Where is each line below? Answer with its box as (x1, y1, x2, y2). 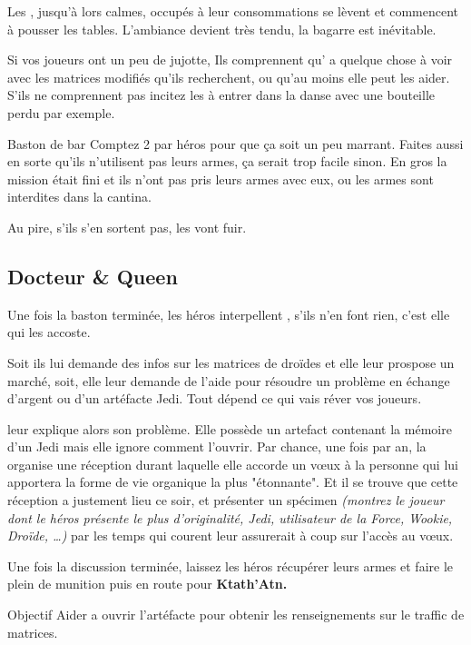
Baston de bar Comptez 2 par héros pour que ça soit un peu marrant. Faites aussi (7, 134, 464, 153)
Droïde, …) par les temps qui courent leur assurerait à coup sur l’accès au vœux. (7, 526, 454, 545)
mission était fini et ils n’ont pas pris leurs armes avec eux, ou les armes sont (7, 169, 434, 188)
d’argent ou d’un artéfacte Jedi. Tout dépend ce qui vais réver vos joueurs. (7, 389, 422, 408)
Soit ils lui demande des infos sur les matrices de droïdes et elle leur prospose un (7, 352, 455, 372)
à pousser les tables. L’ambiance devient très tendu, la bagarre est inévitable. (7, 19, 437, 38)
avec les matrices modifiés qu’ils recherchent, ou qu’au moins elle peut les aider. (7, 67, 450, 86)
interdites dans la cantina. (7, 187, 152, 206)
